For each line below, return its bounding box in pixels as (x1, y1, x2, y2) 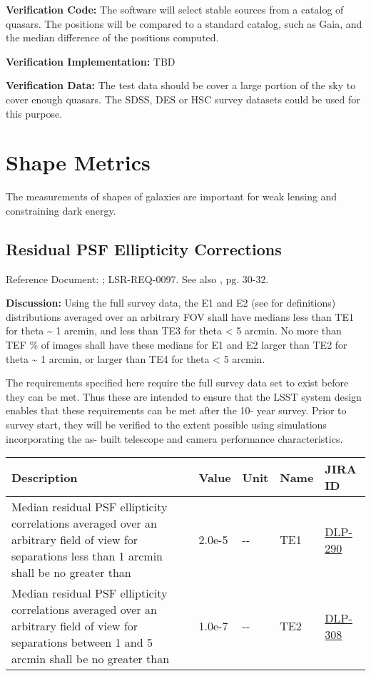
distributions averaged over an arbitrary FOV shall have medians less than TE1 (6, 309, 354, 324)
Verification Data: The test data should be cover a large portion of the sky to (6, 78, 356, 93)
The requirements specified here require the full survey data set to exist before (6, 375, 349, 390)
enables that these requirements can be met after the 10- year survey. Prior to (6, 403, 347, 418)
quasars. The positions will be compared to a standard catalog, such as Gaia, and (6, 16, 362, 31)
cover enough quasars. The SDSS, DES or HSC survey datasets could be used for (6, 91, 360, 106)
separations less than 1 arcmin (11, 548, 163, 565)
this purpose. (6, 106, 63, 121)
